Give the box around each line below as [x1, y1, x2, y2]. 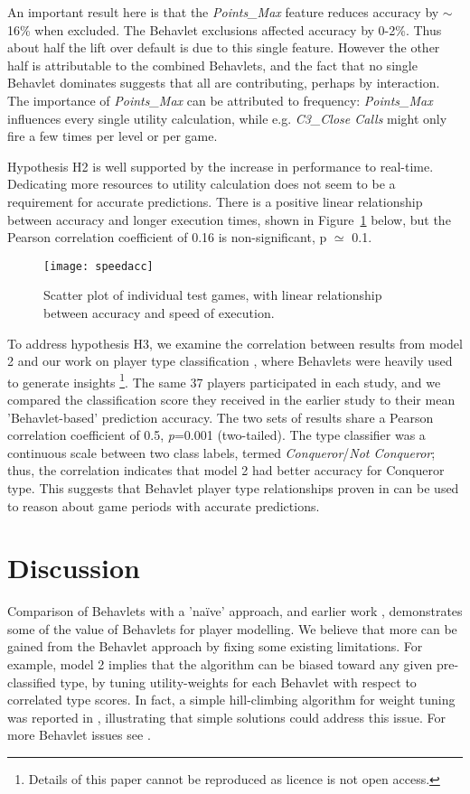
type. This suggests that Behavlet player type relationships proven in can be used [7, 478, 459, 497]
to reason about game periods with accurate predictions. [7, 496, 320, 515]
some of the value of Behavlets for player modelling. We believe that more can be [7, 619, 457, 638]
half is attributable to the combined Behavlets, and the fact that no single [7, 55, 418, 74]
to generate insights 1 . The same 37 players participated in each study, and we [7, 369, 441, 391]
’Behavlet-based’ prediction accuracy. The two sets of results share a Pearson [7, 407, 434, 426]
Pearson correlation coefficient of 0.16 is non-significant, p [7, 228, 327, 247]
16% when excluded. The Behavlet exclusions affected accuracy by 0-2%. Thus [7, 20, 442, 39]
